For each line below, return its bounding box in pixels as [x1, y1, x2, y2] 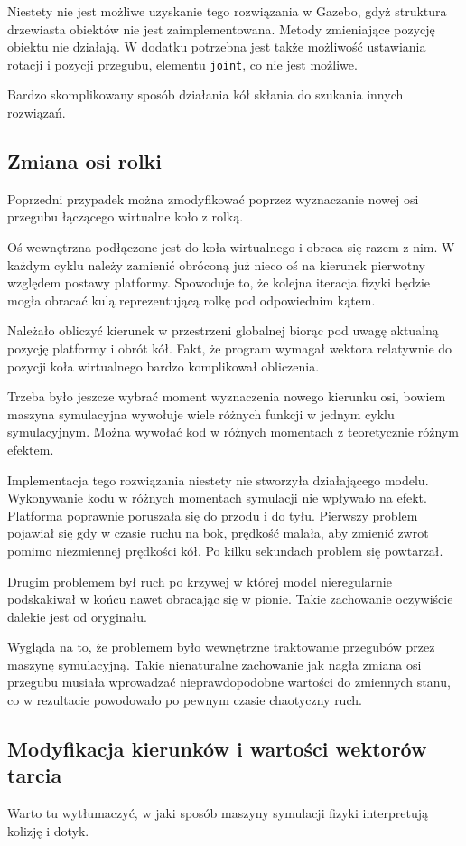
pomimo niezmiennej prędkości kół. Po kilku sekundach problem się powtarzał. [7, 540, 443, 559]
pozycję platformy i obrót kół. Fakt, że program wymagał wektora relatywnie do [7, 338, 452, 357]
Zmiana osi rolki [7, 147, 163, 175]
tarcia [7, 761, 62, 789]
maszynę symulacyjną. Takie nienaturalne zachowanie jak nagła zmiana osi [7, 654, 422, 673]
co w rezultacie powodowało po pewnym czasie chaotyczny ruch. [7, 691, 362, 710]
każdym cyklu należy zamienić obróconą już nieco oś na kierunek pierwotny [7, 255, 425, 274]
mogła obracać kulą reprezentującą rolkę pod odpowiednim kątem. [7, 290, 376, 309]
